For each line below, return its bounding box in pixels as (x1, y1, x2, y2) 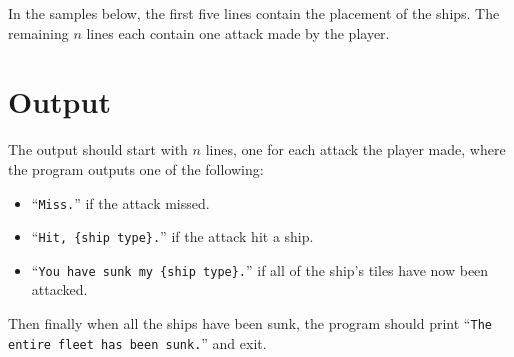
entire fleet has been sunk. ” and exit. (8, 332, 267, 353)
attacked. (31, 279, 88, 300)
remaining (8, 22, 69, 43)
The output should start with (8, 139, 188, 160)
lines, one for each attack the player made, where (205, 139, 506, 160)
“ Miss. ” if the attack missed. (31, 192, 210, 213)
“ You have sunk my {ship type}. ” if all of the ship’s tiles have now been (31, 259, 489, 280)
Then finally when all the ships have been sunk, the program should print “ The (8, 313, 492, 334)
